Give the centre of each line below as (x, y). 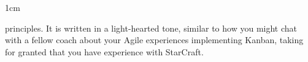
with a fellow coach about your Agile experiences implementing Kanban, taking (154, 40)
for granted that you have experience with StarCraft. (104, 51)
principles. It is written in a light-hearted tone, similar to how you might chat (151, 28)
